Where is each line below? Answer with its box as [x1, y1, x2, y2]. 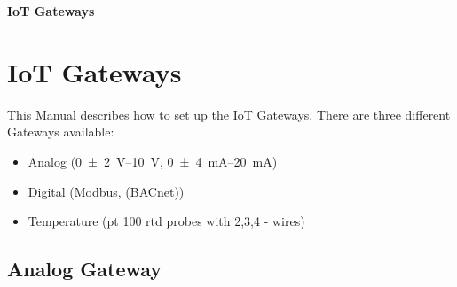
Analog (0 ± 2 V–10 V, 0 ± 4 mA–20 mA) [28, 151, 278, 170]
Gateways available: [7, 122, 114, 141]
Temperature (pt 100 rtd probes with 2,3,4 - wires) [28, 212, 305, 230]
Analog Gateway [7, 255, 162, 283]
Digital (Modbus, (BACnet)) [28, 182, 185, 200]
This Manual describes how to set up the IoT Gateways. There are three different [7, 105, 451, 123]
